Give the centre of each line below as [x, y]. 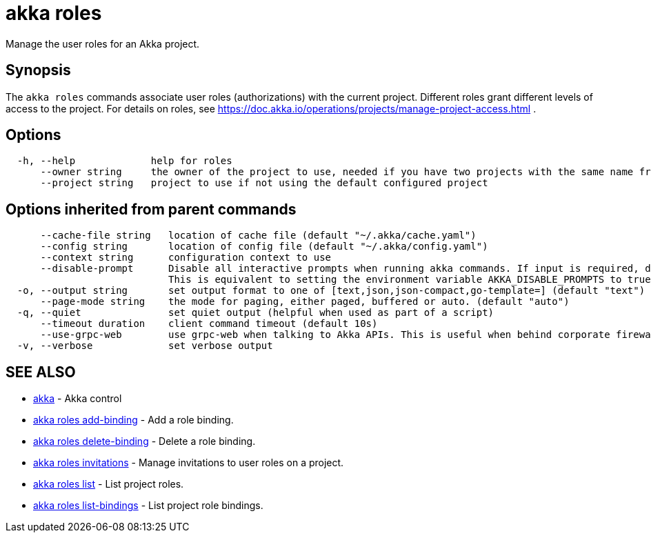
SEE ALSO [41, 372]
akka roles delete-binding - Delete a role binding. [144, 441]
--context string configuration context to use [186, 258]
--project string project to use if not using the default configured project [264, 183]
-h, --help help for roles [124, 161]
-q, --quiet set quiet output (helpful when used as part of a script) [256, 313]
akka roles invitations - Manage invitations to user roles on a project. [189, 463]
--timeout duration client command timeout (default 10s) [209, 324]
